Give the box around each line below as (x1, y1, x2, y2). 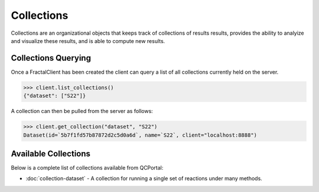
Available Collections (11, 148, 91, 158)
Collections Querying (11, 53, 92, 63)
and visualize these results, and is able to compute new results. (11, 37, 165, 44)
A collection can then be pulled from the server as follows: (11, 108, 153, 115)
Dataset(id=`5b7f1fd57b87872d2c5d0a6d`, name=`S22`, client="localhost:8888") (23, 131, 257, 138)
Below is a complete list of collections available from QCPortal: (11, 164, 164, 171)
